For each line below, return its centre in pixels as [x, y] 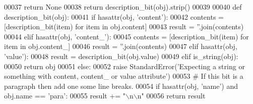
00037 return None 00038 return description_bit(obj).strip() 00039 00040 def [123, 7]
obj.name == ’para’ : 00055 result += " [65, 96]
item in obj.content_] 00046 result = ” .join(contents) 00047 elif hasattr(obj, [121, 46]
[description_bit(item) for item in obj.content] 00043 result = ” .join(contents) [124, 27]
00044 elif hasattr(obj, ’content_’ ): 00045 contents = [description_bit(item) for [126, 36]
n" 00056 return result [171, 96]
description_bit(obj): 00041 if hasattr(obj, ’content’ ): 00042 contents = [114, 16]
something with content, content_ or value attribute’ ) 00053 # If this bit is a [124, 76]
